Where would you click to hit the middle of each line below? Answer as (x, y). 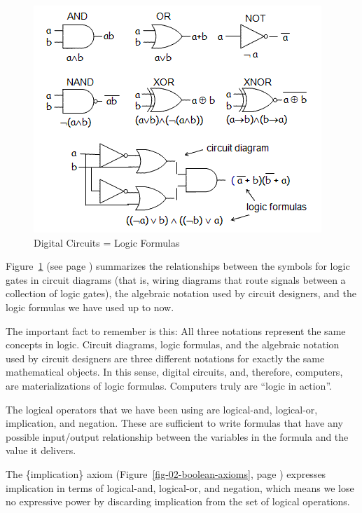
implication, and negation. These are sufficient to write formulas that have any (174, 423)
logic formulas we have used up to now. (90, 307)
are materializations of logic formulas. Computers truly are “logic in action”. (169, 385)
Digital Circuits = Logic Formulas (107, 242)
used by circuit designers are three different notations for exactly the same (165, 358)
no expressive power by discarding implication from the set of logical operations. (178, 501)
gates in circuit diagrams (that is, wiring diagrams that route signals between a (176, 279)
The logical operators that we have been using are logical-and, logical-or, (162, 409)
